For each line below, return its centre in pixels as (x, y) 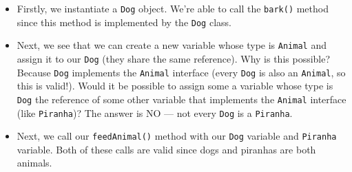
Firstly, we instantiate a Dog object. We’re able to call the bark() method (173, 8)
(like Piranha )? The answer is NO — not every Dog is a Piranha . (155, 112)
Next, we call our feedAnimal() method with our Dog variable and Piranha (177, 136)
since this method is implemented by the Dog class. (124, 22)
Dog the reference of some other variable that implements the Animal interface (182, 99)
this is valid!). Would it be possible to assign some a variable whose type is (175, 86)
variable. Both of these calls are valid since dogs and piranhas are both (166, 149)
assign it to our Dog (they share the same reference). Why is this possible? (174, 58)
